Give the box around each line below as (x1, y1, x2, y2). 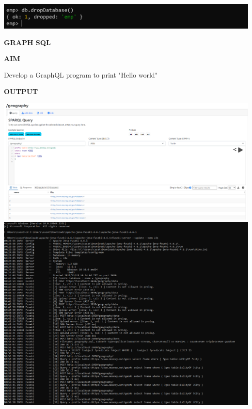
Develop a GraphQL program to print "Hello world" (4, 69, 157, 79)
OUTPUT (4, 86, 38, 96)
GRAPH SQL (4, 37, 51, 47)
